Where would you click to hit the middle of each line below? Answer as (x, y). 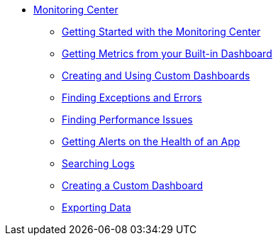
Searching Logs (98, 163)
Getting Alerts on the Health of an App (151, 141)
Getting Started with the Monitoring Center (161, 32)
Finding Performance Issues (127, 119)
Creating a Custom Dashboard (133, 185)
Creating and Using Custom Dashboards (156, 75)
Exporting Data (96, 207)
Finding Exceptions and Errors (132, 97)
